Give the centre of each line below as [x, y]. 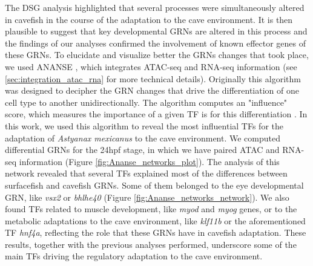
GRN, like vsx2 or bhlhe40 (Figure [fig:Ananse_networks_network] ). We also [147, 197]
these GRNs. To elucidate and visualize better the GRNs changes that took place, [157, 55]
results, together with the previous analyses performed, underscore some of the [151, 244]
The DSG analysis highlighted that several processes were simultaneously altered [155, 7]
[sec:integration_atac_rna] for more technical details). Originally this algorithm [153, 78]
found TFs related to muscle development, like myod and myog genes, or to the [151, 209]
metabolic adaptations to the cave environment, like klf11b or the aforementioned [155, 220]
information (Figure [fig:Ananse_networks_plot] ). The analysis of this [149, 161]
